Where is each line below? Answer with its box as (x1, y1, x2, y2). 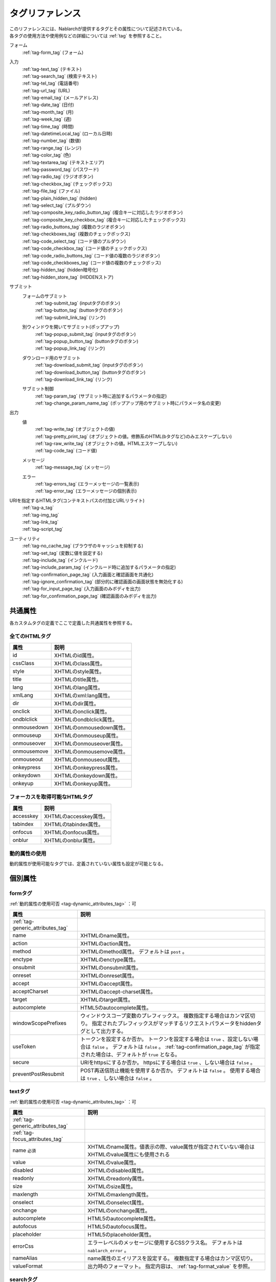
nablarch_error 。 (87, 1247, 130, 1254)
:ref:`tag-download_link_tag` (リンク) (35, 376, 112, 382)
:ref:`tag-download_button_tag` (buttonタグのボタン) (35, 369, 146, 375)
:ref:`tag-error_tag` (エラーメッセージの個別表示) (35, 488, 137, 494)
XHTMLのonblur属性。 (44, 836, 98, 844)
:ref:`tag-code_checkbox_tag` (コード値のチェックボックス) (22, 245, 148, 251)
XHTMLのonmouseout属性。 (54, 756, 123, 763)
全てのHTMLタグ (9, 632, 51, 639)
